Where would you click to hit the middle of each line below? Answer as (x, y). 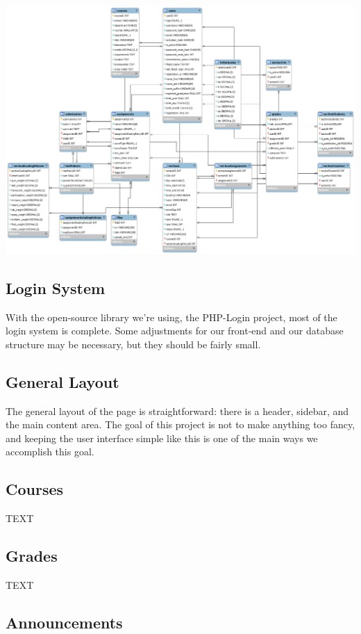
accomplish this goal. (50, 452)
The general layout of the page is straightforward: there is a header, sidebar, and (177, 411)
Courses (35, 489)
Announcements (64, 622)
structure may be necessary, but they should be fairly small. (133, 344)
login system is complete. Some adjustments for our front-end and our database (175, 331)
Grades (32, 556)
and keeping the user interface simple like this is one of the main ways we (162, 438)
